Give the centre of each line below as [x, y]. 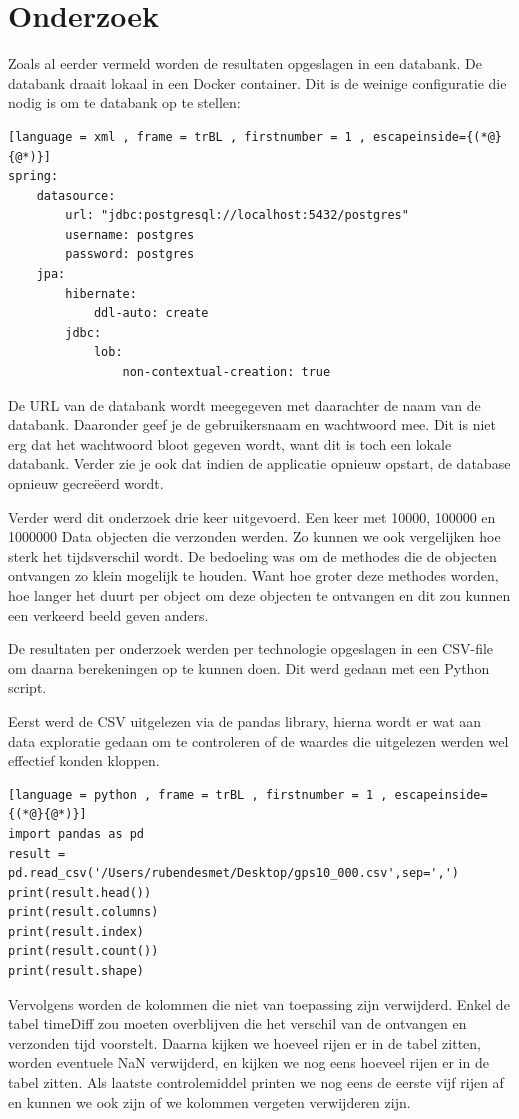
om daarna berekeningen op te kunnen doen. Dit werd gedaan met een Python [249, 667]
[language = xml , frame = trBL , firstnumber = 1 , [187, 136]
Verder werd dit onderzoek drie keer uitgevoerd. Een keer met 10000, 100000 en [252, 516]
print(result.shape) [76, 971]
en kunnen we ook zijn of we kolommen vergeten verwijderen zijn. [209, 1101]
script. [27, 687]
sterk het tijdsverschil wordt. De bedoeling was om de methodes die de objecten [252, 555]
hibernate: [101, 293]
